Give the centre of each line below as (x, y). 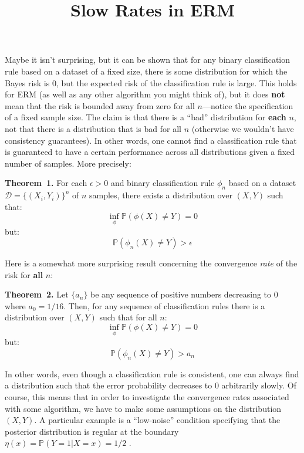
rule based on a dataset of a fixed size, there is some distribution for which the (146, 71)
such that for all (128, 317)
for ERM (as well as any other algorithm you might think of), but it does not (145, 94)
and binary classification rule (163, 183)
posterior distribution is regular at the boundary (92, 431)
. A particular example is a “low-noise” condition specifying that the (157, 420)
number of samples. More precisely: (68, 163)
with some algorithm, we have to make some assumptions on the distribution (143, 408)
